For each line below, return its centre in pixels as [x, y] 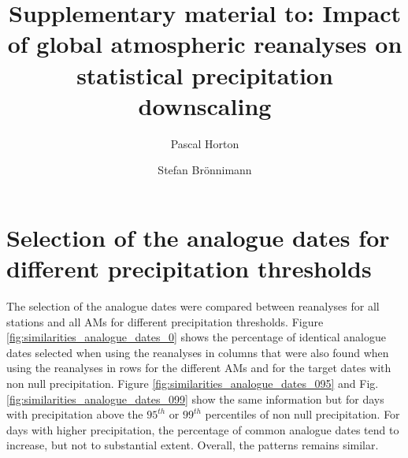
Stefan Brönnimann [205, 170]
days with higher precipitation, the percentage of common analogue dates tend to [203, 429]
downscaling [205, 105]
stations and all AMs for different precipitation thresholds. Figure [165, 321]
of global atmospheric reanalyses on [205, 44]
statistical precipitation [205, 74]
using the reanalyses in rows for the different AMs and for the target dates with [199, 368]
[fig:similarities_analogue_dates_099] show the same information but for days [195, 398]
